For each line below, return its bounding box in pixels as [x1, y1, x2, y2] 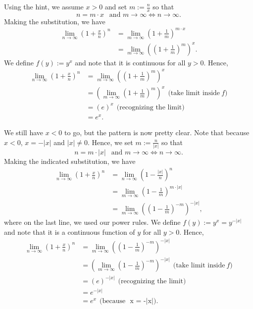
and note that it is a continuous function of [4, 226, 135, 237]
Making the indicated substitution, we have [4, 155, 136, 166]
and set [104, 1, 127, 11]
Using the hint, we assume [4, 1, 84, 11]
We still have [4, 127, 44, 137]
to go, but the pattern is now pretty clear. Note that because [64, 127, 250, 137]
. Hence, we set [87, 137, 133, 147]
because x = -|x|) [102, 297, 156, 305]
